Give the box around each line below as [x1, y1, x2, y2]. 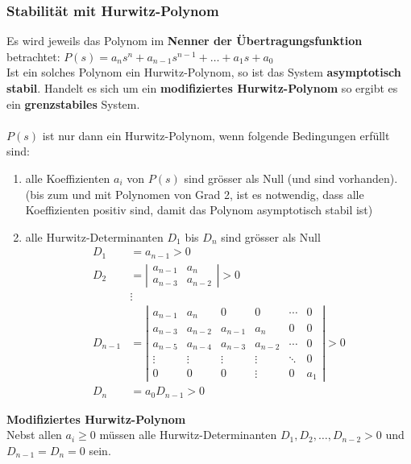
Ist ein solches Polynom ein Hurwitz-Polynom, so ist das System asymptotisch [6, 64, 401, 81]
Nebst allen [6, 426, 62, 443]
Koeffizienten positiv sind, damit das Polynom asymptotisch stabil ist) [25, 201, 373, 218]
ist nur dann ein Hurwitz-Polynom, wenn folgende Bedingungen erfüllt [42, 126, 390, 143]
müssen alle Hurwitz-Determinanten [99, 426, 277, 443]
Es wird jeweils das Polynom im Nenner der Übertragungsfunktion [6, 32, 363, 49]
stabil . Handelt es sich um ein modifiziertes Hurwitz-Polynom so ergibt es [6, 80, 398, 96]
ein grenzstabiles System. [6, 95, 140, 112]
